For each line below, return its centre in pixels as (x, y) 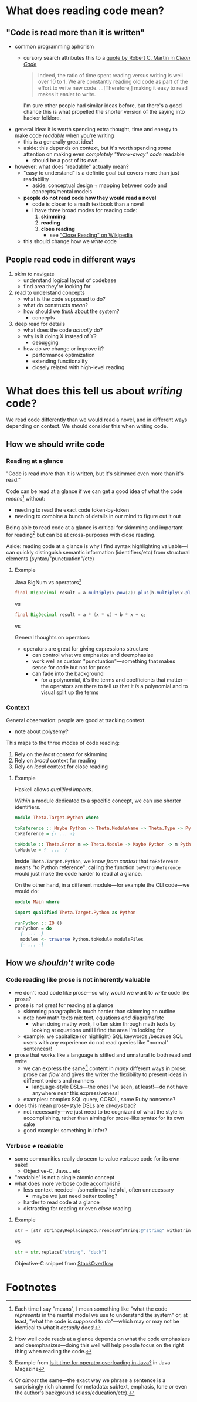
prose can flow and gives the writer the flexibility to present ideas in (105, 1074)
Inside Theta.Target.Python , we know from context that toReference (96, 861)
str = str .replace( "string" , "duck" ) (61, 1253)
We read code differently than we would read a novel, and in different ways (97, 420)
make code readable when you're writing (64, 135)
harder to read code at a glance (61, 1202)
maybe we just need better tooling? (75, 1196)
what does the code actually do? (63, 330)
